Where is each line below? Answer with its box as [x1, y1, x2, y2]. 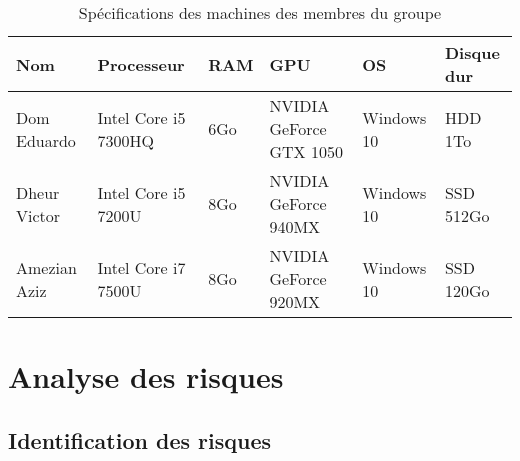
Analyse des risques [8, 356, 284, 397]
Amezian [16, 255, 77, 279]
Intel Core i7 [97, 255, 186, 279]
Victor [16, 203, 61, 227]
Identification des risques [8, 424, 272, 455]
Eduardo [16, 128, 76, 152]
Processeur [97, 52, 185, 76]
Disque [444, 41, 500, 64]
